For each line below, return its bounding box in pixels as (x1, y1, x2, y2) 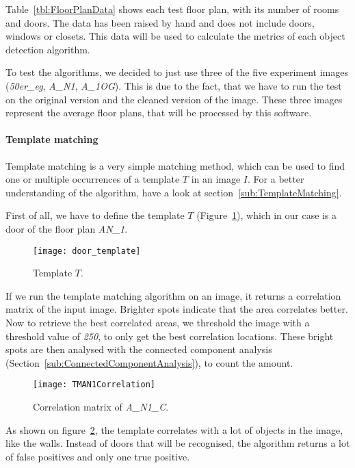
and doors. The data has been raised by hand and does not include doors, (5, 15, 315, 29)
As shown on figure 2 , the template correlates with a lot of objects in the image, (5, 422, 343, 437)
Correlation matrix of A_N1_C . (33, 399, 169, 413)
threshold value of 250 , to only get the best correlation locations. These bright (5, 328, 334, 343)
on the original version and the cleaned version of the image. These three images (5, 92, 343, 106)
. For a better (248, 172, 304, 186)
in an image (191, 172, 241, 186)
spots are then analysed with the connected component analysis (5, 342, 272, 356)
